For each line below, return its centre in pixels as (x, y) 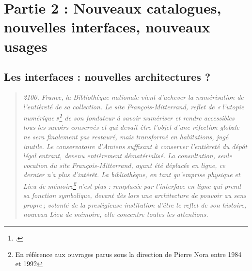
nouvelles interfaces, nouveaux (107, 27)
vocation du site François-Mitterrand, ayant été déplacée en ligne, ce (124, 165)
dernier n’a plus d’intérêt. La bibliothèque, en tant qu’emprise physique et (132, 174)
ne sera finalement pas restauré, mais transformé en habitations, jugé (126, 136)
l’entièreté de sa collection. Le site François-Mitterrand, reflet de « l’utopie (134, 106)
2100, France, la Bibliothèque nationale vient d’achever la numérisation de (133, 97)
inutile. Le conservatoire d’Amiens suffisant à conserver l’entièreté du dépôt (135, 146)
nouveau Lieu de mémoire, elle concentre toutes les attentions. (116, 214)
